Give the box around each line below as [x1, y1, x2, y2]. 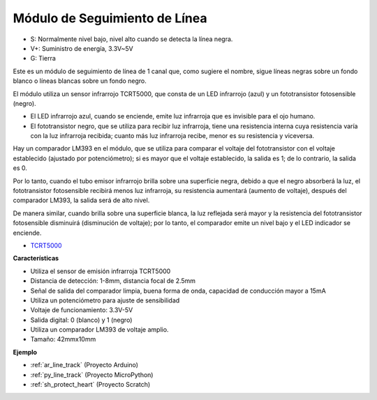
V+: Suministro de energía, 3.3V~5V [30, 44, 134, 52]
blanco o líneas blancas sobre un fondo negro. [13, 77, 147, 85]
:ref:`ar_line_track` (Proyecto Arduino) [30, 361, 139, 369]
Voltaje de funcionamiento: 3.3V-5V [30, 306, 133, 314]
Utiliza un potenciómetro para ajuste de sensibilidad [30, 296, 180, 305]
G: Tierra [30, 54, 56, 63]
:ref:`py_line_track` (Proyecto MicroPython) [30, 370, 154, 379]
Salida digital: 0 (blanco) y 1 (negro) [30, 316, 133, 324]
